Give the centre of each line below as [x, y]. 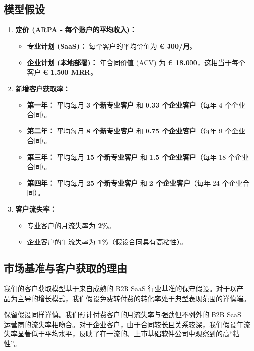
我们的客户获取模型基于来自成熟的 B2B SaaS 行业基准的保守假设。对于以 [120, 288]
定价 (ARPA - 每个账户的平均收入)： [76, 30]
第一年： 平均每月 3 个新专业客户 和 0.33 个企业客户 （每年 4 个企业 [136, 105]
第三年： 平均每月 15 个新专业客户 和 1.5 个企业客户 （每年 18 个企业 [138, 157]
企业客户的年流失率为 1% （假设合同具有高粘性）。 [107, 242]
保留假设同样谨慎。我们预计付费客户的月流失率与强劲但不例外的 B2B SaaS [123, 315]
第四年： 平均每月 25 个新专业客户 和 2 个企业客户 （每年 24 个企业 [135, 183]
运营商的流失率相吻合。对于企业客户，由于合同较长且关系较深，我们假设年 [124, 324]
